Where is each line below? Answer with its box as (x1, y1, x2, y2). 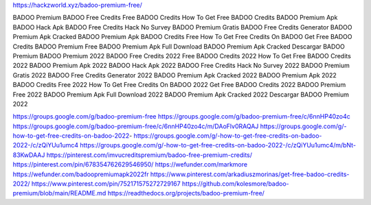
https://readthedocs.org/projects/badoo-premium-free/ (107, 189, 265, 197)
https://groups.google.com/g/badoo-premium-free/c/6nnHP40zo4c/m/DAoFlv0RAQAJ (12, 122, 259, 130)
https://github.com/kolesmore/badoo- (182, 180, 290, 188)
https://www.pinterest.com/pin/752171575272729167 (31, 180, 181, 188)
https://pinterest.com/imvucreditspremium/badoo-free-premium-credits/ (46, 151, 253, 159)
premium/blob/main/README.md (12, 189, 106, 197)
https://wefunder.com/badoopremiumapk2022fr (12, 170, 149, 178)
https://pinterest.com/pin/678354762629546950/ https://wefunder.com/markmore (12, 160, 247, 169)
